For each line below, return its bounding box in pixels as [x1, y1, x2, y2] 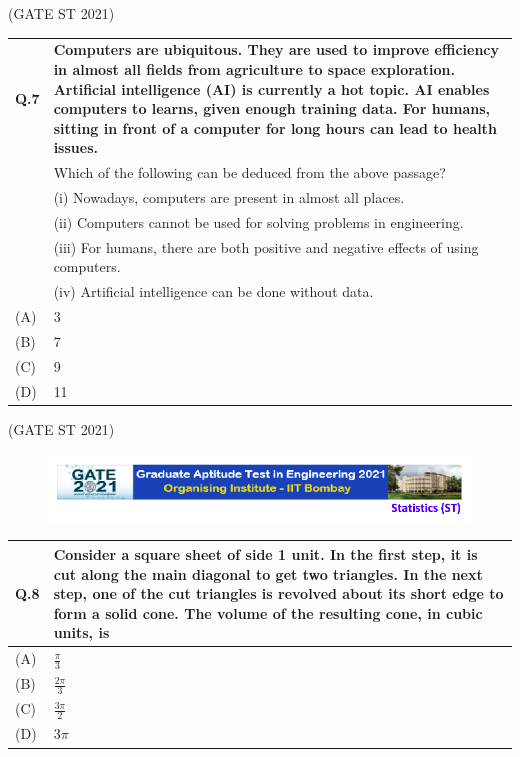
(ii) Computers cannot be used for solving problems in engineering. [53, 211, 464, 232]
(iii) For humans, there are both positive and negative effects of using [53, 236, 479, 257]
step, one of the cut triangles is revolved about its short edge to [53, 583, 504, 604]
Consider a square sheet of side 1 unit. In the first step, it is [53, 543, 478, 564]
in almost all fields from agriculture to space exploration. [53, 58, 455, 79]
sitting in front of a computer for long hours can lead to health [53, 117, 497, 138]
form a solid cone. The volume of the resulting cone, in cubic [53, 602, 483, 623]
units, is [53, 622, 110, 643]
